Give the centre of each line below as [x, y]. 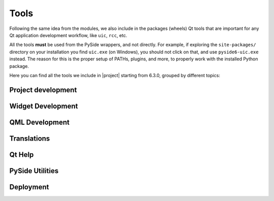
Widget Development [44, 106]
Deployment [29, 187]
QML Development [39, 122]
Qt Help [22, 155]
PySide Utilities [34, 171]
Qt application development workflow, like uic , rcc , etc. [68, 35]
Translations [30, 138]
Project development [43, 90]
